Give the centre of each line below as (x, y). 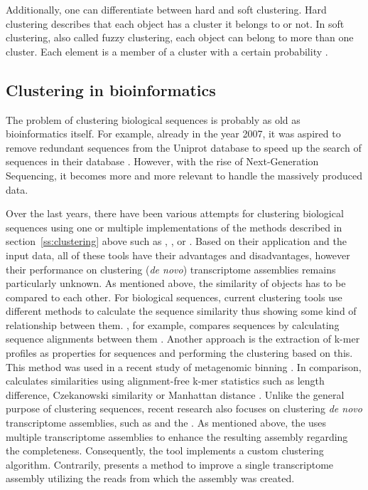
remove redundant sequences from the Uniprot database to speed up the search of (184, 147)
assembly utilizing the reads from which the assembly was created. (150, 478)
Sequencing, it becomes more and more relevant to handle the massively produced (184, 175)
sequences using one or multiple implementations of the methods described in (174, 227)
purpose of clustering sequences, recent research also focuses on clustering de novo (184, 408)
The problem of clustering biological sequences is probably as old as (153, 119)
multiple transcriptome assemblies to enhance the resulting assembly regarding (177, 436)
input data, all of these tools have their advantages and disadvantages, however (178, 255)
